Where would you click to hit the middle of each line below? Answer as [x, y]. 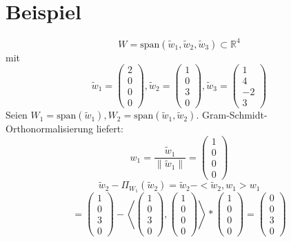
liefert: [110, 129]
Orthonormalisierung [50, 129]
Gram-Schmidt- [234, 115]
